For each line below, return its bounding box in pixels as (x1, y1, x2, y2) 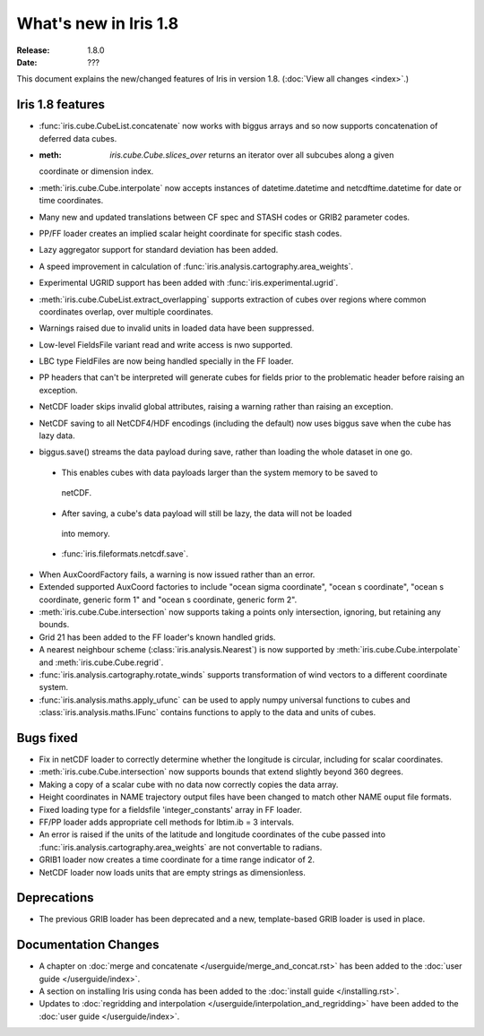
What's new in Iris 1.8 (16, 13, 179, 33)
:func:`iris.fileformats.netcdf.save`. (61, 548, 188, 559)
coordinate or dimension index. (39, 166, 154, 177)
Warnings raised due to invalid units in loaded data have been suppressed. (39, 323, 315, 333)
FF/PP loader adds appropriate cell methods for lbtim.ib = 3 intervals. (39, 816, 295, 827)
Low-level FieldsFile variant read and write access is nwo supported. (39, 339, 293, 350)
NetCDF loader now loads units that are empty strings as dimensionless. (39, 867, 307, 877)
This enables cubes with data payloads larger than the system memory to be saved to (61, 467, 378, 478)
